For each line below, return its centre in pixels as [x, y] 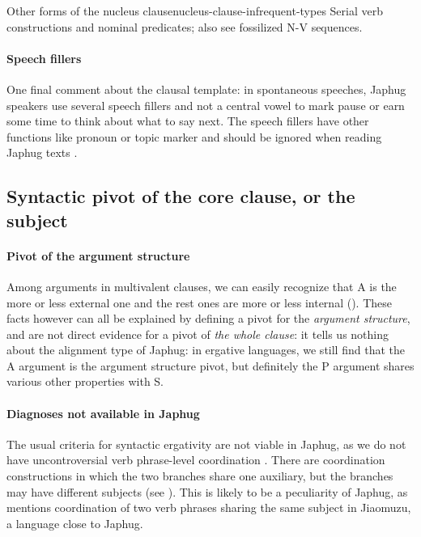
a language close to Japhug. [75, 523]
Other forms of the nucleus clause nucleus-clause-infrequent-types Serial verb [195, 11]
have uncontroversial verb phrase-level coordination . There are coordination [196, 460]
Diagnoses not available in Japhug [103, 413]
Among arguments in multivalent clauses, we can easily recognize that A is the [202, 286]
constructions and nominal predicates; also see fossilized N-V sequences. [185, 26]
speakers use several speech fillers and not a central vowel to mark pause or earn [206, 105]
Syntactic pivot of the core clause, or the [181, 196]
